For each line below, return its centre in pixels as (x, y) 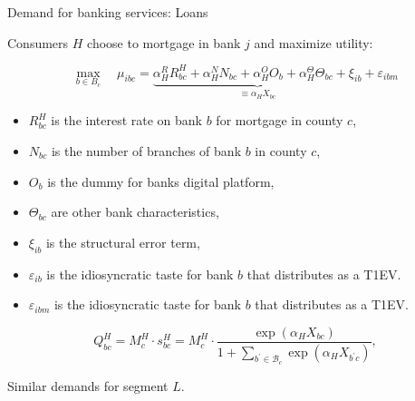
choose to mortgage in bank (164, 42)
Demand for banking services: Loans (108, 12)
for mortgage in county (280, 120)
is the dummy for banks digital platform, (161, 181)
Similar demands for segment (88, 385)
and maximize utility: (314, 42)
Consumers (38, 42)
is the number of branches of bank (146, 150)
